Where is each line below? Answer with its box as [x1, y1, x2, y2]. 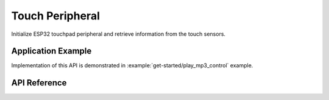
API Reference [11, 78, 67, 88]
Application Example [11, 46, 92, 56]
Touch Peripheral [11, 9, 100, 22]
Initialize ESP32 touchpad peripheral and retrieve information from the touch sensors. [11, 30, 225, 38]
